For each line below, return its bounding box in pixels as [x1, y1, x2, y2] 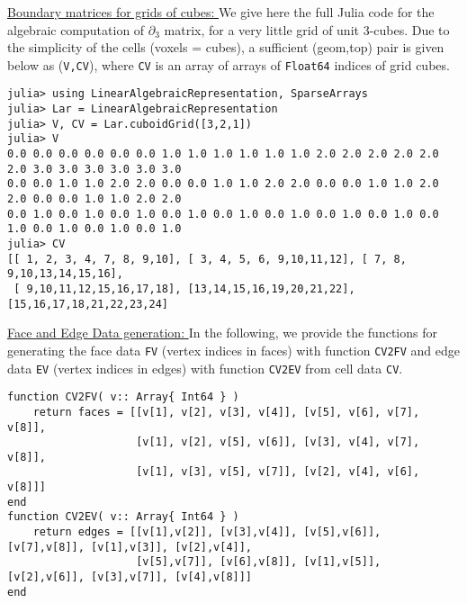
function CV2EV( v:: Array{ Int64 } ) [7, 510, 239, 524]
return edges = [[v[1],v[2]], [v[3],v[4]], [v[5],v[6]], [32, 526, 382, 539]
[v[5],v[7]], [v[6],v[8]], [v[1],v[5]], [136, 555, 382, 569]
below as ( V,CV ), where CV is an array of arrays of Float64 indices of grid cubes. [7, 55, 450, 74]
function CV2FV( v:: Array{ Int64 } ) [7, 391, 239, 404]
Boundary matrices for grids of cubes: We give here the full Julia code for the [7, 3, 435, 21]
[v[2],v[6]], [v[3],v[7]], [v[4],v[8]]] [7, 571, 253, 584]
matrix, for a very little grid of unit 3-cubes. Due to [164, 20, 450, 39]
